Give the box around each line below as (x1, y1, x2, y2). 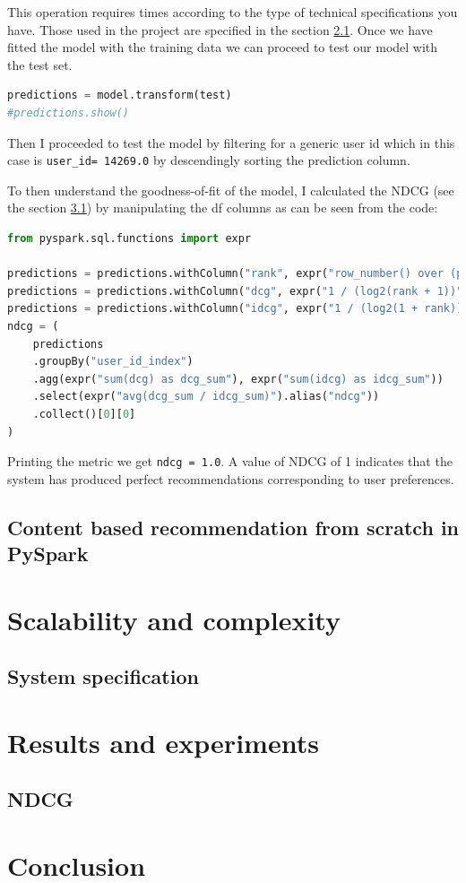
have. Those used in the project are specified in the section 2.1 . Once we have (7, 20, 433, 39)
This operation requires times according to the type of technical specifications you (7, 3, 458, 21)
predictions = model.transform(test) (7, 89, 232, 102)
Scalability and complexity (7, 601, 341, 637)
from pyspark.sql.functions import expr (7, 232, 252, 245)
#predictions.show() (7, 106, 130, 119)
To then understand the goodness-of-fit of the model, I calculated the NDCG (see (7, 180, 454, 199)
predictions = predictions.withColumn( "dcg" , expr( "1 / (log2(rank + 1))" (7, 284, 463, 298)
